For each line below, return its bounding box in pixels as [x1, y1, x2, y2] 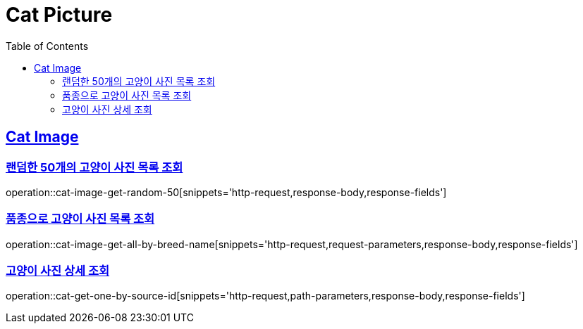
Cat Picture [6, 3, 113, 27]
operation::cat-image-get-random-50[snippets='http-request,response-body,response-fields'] [6, 186, 447, 198]
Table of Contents [6, 39, 89, 52]
